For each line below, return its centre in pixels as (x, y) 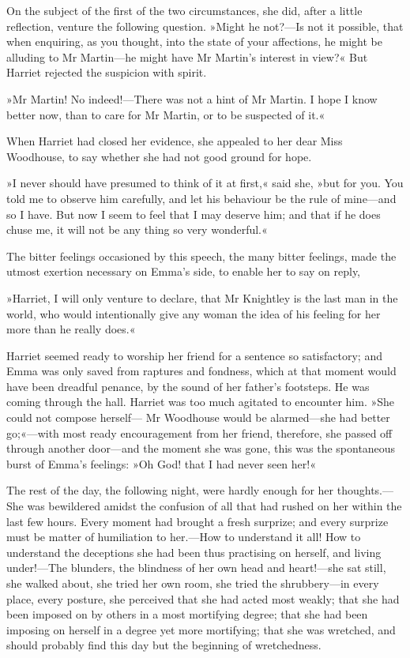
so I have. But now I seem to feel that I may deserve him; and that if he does (194, 214)
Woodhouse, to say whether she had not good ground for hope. (159, 156)
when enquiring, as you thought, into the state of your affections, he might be (194, 41)
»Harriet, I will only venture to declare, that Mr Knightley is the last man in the (202, 297)
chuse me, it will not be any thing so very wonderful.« (137, 229)
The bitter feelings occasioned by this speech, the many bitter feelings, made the (201, 256)
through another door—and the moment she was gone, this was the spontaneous (201, 448)
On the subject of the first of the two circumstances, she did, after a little (184, 10)
